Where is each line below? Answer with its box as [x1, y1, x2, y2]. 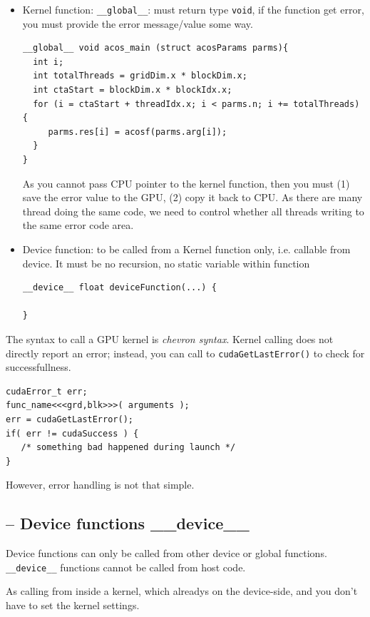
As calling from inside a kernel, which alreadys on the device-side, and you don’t [6, 583, 358, 598]
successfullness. [6, 360, 71, 374]
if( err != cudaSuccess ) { [6, 428, 139, 439]
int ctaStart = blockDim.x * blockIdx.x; [33, 85, 232, 96]
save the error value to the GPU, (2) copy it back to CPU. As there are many [22, 190, 363, 205]
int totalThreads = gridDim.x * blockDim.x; [33, 71, 247, 81]
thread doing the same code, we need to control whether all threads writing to [22, 203, 364, 218]
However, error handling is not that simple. [6, 477, 195, 492]
